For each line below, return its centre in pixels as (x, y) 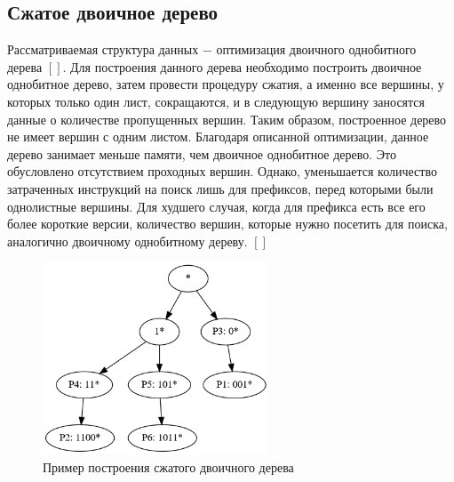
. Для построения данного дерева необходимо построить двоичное (242, 66)
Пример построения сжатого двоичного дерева (168, 466)
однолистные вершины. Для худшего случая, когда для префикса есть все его (216, 206)
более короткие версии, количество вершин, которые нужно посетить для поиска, (227, 224)
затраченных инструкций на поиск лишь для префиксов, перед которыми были (220, 188)
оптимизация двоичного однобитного (316, 49)
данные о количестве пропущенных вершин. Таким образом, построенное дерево (227, 119)
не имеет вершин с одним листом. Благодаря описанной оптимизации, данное (218, 137)
